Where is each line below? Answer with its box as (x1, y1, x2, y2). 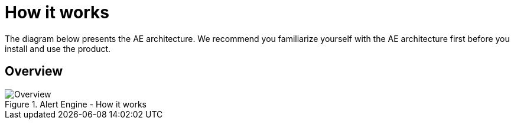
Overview (5, 64, 63, 79)
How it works (5, 2, 109, 22)
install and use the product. (5, 43, 111, 54)
